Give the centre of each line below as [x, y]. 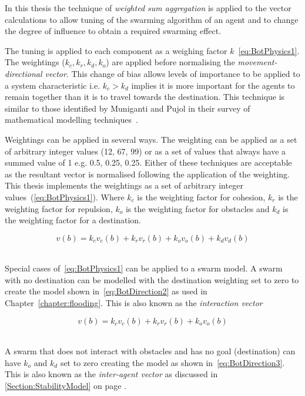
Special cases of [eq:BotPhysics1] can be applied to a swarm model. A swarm [144, 268]
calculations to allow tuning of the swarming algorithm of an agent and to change [152, 19]
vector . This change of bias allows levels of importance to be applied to [172, 73]
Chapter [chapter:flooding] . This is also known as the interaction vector [134, 303]
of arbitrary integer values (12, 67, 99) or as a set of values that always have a [145, 151]
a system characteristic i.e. [53, 85]
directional [24, 73]
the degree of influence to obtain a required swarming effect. [113, 31]
